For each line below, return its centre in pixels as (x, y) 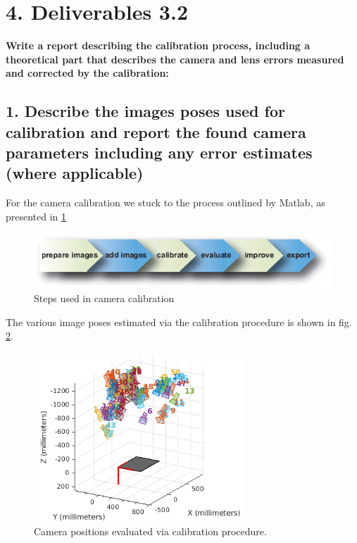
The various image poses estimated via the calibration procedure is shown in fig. (179, 322)
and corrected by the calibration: (87, 73)
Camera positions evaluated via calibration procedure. (150, 531)
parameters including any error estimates (159, 152)
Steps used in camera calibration (104, 298)
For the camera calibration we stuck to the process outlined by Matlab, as (165, 202)
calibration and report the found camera (156, 131)
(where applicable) (75, 173)
